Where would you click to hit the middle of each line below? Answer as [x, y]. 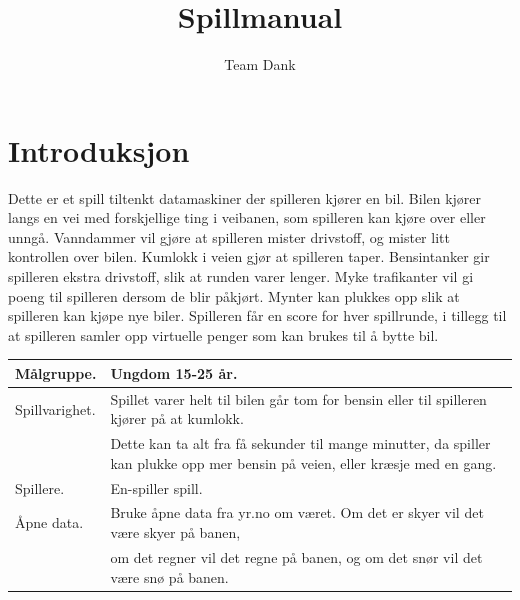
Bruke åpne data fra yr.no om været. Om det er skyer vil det [297, 512]
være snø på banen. [169, 576]
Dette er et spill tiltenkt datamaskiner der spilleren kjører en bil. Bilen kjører [245, 197]
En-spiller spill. [156, 487]
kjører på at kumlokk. [177, 418]
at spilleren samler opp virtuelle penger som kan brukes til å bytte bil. [223, 334]
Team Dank [260, 64]
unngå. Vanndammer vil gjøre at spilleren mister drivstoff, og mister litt [229, 236]
